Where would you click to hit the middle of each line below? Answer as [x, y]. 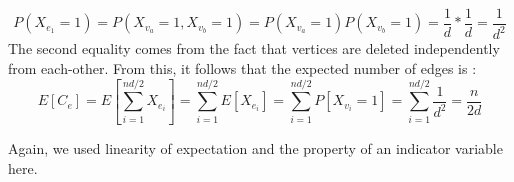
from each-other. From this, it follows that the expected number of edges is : [242, 68]
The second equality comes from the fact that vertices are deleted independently [254, 48]
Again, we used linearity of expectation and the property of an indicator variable [255, 148]
